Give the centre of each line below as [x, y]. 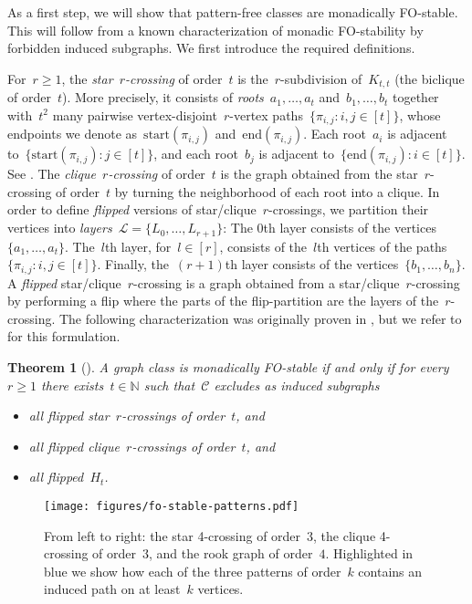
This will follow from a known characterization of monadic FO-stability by [215, 30]
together [416, 97]
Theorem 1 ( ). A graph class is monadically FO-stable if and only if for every [228, 366]
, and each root [196, 154]
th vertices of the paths [382, 246]
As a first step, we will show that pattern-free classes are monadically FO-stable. [233, 12]
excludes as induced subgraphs [297, 385]
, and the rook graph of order [231, 553]
